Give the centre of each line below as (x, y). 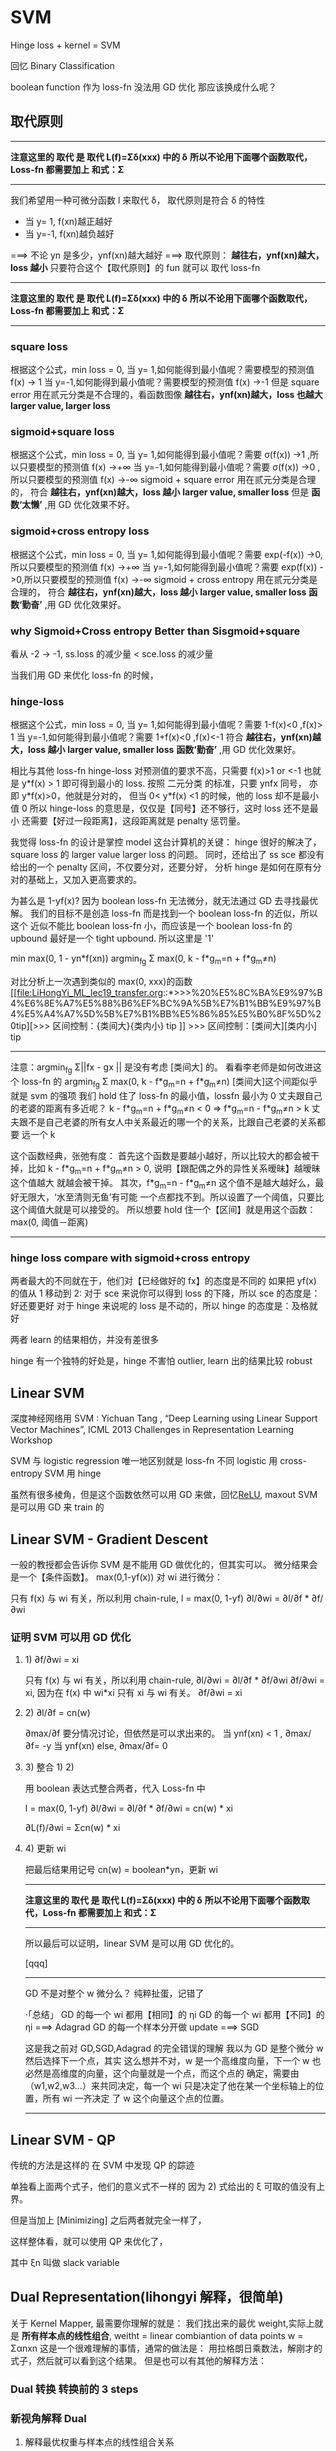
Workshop (31, 1440)
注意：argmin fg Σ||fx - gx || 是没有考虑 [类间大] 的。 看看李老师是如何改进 (162, 1068)
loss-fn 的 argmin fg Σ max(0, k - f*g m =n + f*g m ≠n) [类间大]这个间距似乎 (169, 1082)
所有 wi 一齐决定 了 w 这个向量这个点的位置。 (136, 2098)
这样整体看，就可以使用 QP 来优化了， (89, 2242)
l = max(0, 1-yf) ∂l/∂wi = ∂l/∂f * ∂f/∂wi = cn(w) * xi (128, 1808)
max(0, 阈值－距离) (49, 1222)
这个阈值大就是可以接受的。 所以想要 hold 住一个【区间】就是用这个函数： (163, 1210)
